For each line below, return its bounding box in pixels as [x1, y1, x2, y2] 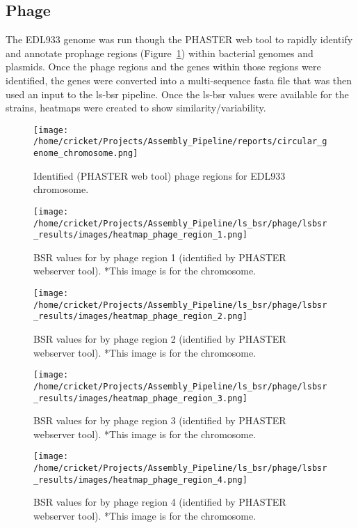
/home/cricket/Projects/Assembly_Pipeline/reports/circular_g [33, 137, 327, 147]
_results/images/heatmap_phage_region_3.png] [33, 393, 247, 403]
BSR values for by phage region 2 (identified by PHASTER [33, 332, 286, 346]
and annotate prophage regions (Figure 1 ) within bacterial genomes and [6, 45, 314, 60]
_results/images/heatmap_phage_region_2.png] [33, 311, 247, 322]
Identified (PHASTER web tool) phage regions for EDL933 [33, 168, 286, 183]
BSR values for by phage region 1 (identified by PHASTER [33, 249, 286, 264]
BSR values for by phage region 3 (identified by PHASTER [33, 413, 286, 428]
